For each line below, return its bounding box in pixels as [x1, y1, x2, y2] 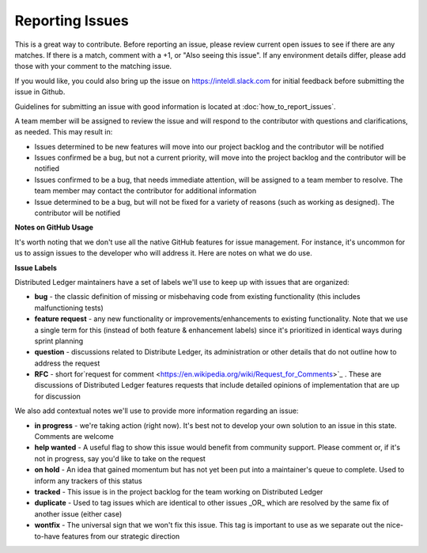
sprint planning [34, 336, 84, 346]
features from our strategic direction [61, 531, 180, 541]
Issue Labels [14, 263, 57, 272]
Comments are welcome [34, 432, 114, 441]
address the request [34, 358, 100, 368]
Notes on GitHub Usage [14, 222, 94, 233]
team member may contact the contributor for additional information [34, 186, 257, 195]
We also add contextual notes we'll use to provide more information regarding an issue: [14, 406, 299, 415]
